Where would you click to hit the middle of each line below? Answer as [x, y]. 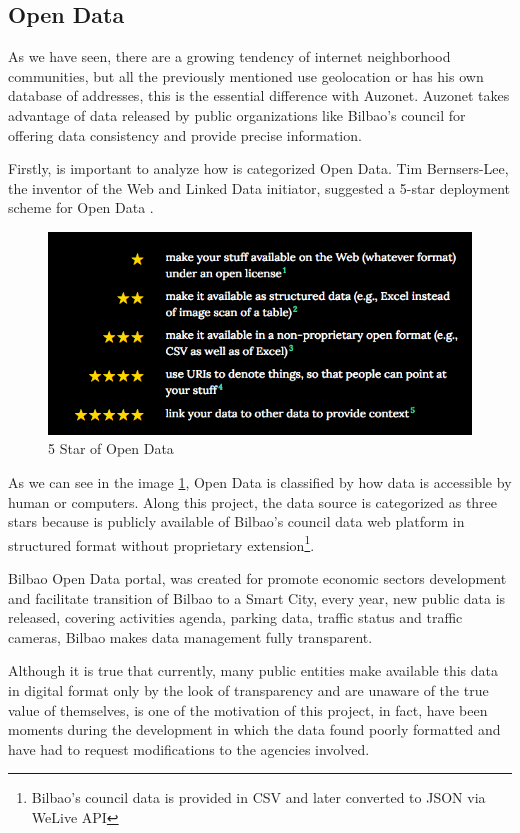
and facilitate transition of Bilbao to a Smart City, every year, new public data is [257, 597]
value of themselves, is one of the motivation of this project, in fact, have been [248, 709]
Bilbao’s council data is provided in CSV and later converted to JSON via [258, 797]
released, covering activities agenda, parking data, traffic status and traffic [235, 617]
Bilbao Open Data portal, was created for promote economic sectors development [257, 577]
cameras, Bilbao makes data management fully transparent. [190, 636]
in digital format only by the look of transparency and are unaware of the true [248, 689]
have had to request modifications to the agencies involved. [189, 748]
